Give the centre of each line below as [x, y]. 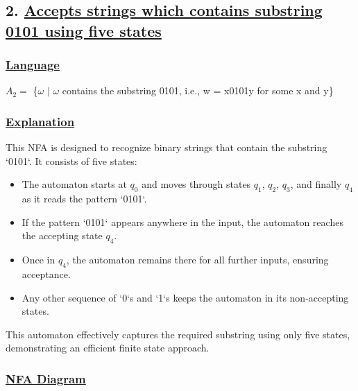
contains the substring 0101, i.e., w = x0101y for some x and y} [198, 90]
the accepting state [62, 235]
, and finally [316, 184]
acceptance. [46, 273]
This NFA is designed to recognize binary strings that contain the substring [167, 147]
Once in [39, 260]
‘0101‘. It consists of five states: [71, 160]
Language [33, 65]
